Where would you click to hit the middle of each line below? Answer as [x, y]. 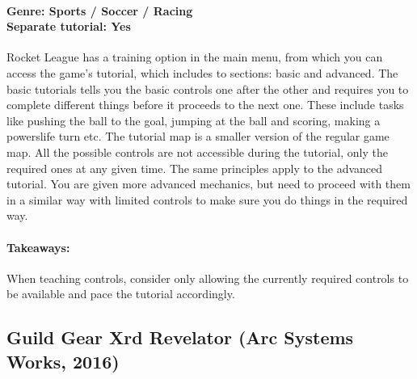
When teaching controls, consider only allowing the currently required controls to [208, 278]
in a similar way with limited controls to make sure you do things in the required [207, 199]
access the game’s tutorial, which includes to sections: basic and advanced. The [202, 72]
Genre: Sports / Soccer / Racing [100, 10]
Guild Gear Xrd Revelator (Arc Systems [180, 337]
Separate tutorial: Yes [69, 26]
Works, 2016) [63, 361]
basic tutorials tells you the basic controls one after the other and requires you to [208, 88]
